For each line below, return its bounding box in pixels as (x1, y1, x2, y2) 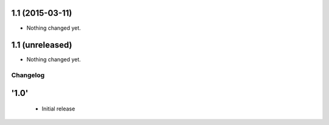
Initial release (41, 105, 76, 112)
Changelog (11, 71, 45, 79)
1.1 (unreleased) (11, 40, 73, 50)
